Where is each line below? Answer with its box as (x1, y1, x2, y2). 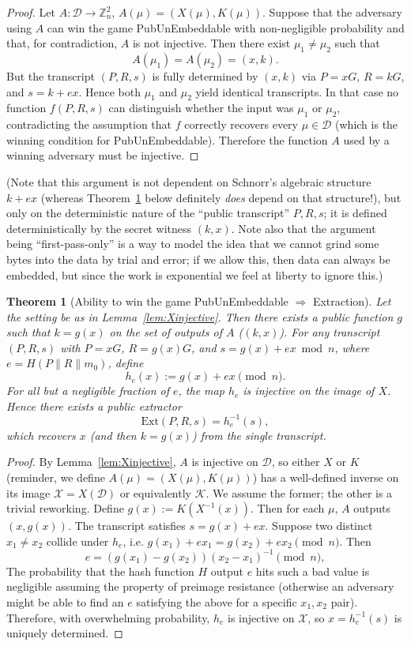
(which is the (335, 116, 398, 133)
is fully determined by (152, 67, 258, 84)
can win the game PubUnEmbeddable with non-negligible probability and (47, 19, 405, 36)
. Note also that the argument (231, 220, 376, 236)
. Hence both (78, 83, 141, 100)
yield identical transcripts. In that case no (195, 83, 399, 100)
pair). (330, 594, 358, 610)
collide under (46, 532, 109, 549)
